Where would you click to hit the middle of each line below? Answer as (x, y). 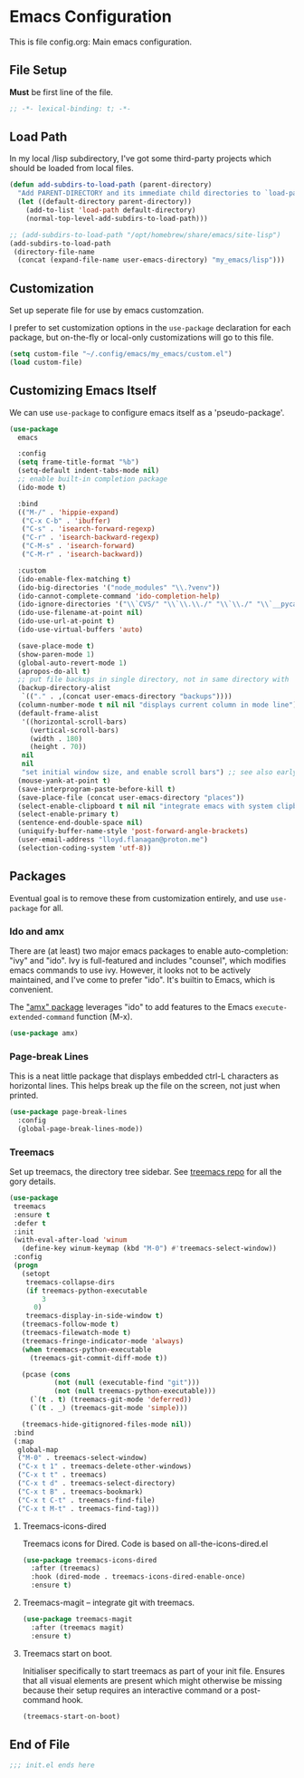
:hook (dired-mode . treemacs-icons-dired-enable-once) (138, 1577)
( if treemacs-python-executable (86, 1291)
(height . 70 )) (58, 747)
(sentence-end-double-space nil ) (81, 823)
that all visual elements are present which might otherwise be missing (152, 1680)
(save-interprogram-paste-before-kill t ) (97, 789)
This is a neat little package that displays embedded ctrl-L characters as (144, 1076)
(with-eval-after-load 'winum (70, 1240)
